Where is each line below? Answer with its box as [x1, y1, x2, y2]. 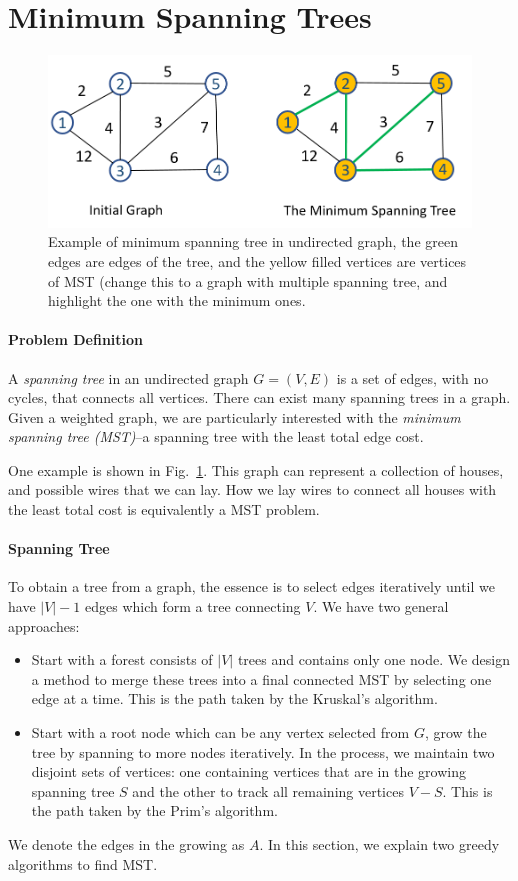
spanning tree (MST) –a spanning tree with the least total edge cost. [8, 426, 424, 447]
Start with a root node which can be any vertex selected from [31, 722, 410, 743]
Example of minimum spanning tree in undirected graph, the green [48, 231, 458, 252]
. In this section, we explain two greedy [259, 834, 500, 854]
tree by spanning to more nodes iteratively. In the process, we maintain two [31, 741, 495, 762]
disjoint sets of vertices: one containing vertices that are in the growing [31, 761, 466, 782]
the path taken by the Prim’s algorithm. [31, 800, 278, 821]
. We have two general [313, 596, 449, 617]
